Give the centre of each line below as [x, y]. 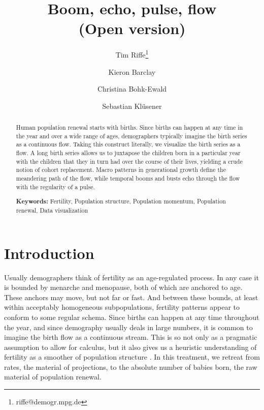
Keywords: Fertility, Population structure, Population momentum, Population [121, 201]
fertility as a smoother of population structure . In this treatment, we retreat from [132, 357]
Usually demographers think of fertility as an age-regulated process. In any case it [131, 277]
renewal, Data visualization [52, 210]
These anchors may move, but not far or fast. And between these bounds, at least [131, 297]
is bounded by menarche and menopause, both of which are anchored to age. [123, 287]
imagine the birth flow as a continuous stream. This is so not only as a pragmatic [131, 337]
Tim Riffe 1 [132, 54]
